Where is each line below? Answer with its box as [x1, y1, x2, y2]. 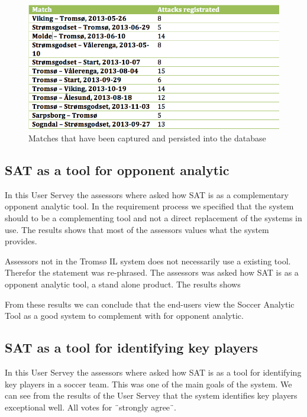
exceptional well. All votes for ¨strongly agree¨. [5, 400, 176, 413]
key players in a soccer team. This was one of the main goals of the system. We [5, 377, 292, 390]
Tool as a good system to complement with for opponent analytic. [5, 309, 244, 322]
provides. [5, 235, 37, 247]
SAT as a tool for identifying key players [5, 338, 258, 357]
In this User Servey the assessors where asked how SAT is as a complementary [5, 188, 289, 201]
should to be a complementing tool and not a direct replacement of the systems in [5, 212, 302, 224]
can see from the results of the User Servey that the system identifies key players [5, 389, 298, 402]
